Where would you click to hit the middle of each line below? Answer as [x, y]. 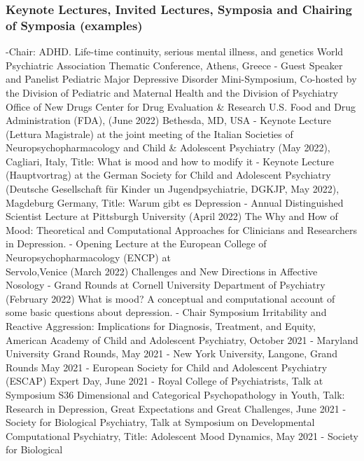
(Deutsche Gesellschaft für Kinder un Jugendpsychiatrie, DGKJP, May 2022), [173, 189]
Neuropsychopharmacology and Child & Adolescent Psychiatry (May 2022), [168, 147]
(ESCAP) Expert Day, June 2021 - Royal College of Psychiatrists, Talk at [164, 381]
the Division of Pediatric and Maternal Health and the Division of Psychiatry [172, 92]
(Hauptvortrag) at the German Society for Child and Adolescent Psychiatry [168, 175]
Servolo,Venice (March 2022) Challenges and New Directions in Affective [162, 271]
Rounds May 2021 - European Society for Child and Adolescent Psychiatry [167, 367]
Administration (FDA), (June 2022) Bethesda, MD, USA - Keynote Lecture [168, 120]
